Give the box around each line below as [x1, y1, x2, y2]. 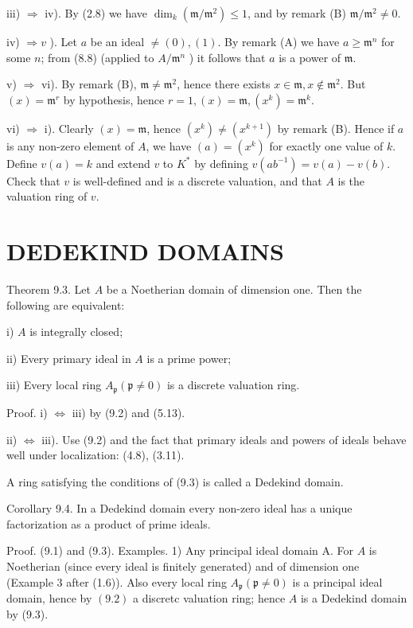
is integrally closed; [29, 323, 123, 340]
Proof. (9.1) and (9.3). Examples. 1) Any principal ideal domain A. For [6, 542, 354, 559]
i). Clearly [44, 119, 94, 136]
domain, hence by [6, 590, 92, 607]
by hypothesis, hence [63, 91, 165, 107]
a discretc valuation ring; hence [133, 590, 286, 607]
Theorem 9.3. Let [6, 281, 91, 298]
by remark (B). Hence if [277, 119, 395, 136]
